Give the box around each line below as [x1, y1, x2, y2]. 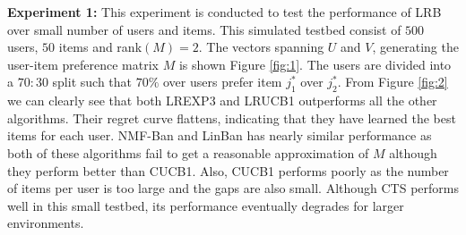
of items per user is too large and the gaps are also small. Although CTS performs [7, 179, 459, 197]
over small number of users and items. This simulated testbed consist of [7, 20, 401, 38]
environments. [7, 214, 84, 232]
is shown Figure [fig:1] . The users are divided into [178, 55, 452, 73]
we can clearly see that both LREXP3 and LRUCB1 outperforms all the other [7, 91, 437, 110]
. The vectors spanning [198, 38, 324, 56]
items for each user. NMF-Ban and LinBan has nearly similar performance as [7, 126, 432, 145]
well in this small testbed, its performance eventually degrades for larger [7, 196, 404, 214]
